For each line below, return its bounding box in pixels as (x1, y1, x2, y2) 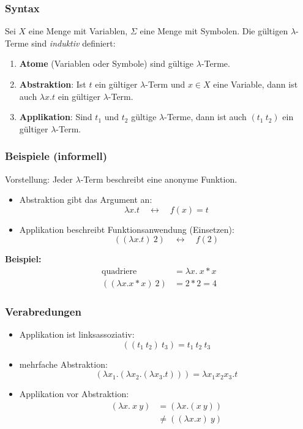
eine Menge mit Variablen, (28, 25, 128, 37)
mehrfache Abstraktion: (19, 357, 108, 370)
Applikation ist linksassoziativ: (19, 328, 135, 341)
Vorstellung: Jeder (5, 172, 73, 185)
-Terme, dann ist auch (164, 110, 247, 123)
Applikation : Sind (19, 110, 92, 123)
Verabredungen (5, 303, 81, 319)
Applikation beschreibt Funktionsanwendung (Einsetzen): (19, 222, 234, 235)
